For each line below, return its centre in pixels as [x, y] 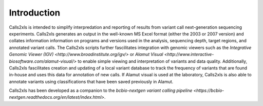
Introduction [35, 13]
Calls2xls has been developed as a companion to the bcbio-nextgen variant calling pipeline [101, 90]
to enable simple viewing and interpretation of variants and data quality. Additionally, [162, 61]
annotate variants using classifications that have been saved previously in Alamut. [91, 81]
